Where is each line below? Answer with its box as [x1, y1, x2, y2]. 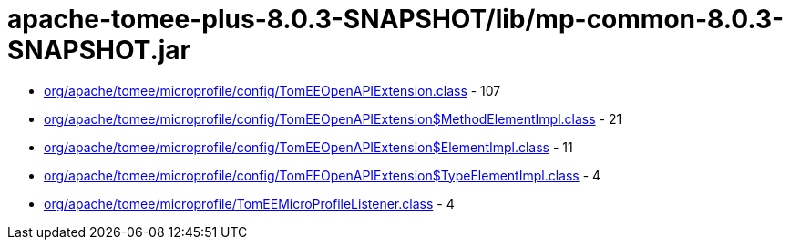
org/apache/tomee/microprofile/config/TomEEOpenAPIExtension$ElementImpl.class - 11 [44, 139, 573, 155]
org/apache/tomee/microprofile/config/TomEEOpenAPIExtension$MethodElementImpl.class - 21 [44, 110, 622, 127]
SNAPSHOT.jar [7, 35, 191, 66]
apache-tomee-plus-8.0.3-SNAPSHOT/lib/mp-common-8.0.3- [7, 4, 785, 35]
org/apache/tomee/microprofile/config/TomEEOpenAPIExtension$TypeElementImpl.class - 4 [44, 167, 601, 183]
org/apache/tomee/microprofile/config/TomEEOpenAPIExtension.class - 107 [44, 82, 501, 98]
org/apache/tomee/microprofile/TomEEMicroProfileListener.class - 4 [44, 195, 455, 211]
